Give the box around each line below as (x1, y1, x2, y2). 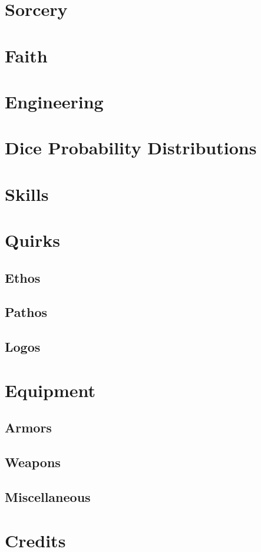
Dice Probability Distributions (5, 135, 257, 160)
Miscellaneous (5, 487, 91, 505)
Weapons (5, 453, 61, 471)
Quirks (5, 228, 60, 252)
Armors (5, 418, 52, 437)
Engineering (5, 89, 104, 113)
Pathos (5, 303, 47, 321)
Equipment (5, 378, 95, 402)
